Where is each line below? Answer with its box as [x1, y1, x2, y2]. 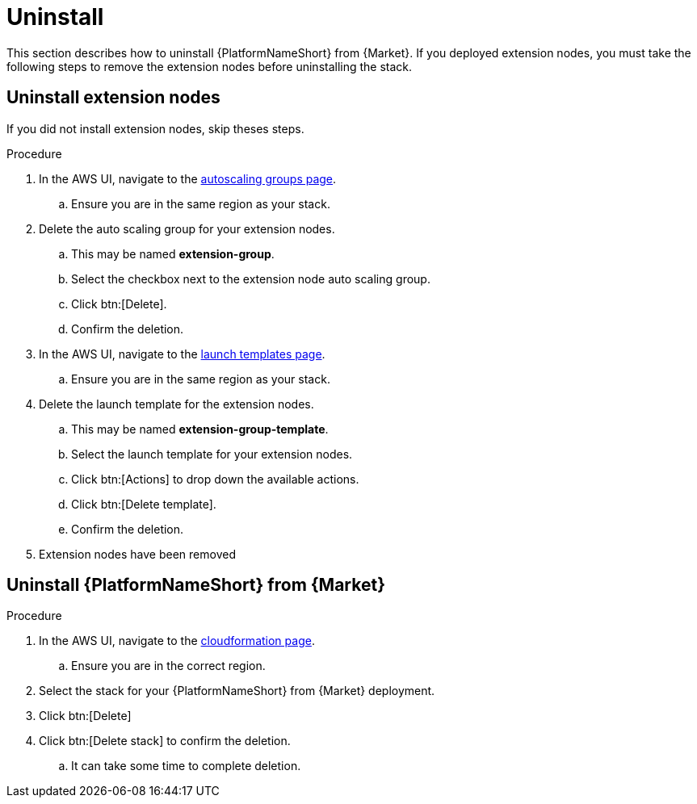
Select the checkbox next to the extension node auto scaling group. [71, 271, 430, 286]
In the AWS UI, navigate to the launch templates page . [39, 346, 325, 361]
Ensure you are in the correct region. [71, 659, 266, 673]
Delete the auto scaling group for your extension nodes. [39, 221, 335, 236]
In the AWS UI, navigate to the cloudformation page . [39, 634, 315, 648]
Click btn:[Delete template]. [71, 496, 216, 511]
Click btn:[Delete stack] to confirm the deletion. [39, 734, 291, 748]
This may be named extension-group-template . [71, 421, 329, 436]
